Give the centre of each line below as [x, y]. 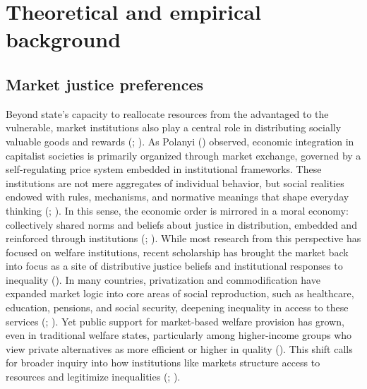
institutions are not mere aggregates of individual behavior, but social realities [175, 182]
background [64, 39]
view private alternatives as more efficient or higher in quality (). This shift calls [179, 348]
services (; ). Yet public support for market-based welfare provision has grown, [175, 321]
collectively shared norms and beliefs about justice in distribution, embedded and [181, 224]
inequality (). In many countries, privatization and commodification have [163, 279]
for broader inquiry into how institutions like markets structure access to [163, 363]
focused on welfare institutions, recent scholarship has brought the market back [177, 252]
